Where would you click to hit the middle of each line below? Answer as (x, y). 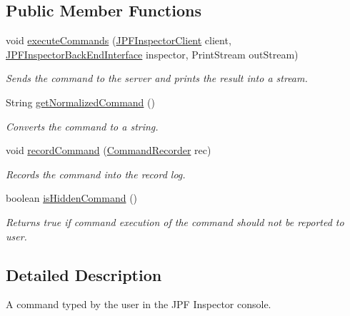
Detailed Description (84, 274)
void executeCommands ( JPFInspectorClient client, (119, 40)
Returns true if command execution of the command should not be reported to (175, 221)
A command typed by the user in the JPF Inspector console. (139, 304)
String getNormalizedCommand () (80, 102)
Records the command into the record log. (96, 174)
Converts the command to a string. (82, 126)
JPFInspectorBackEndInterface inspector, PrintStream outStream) (152, 54)
